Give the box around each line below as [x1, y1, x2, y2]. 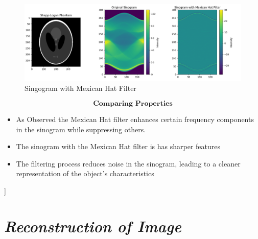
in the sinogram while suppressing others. [16, 124, 146, 134]
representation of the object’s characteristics [16, 168, 154, 179]
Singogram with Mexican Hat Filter [25, 83, 136, 93]
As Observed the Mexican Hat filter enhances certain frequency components [16, 113, 254, 124]
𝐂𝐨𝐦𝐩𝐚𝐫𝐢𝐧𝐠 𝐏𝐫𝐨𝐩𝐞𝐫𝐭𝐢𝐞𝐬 [93, 100, 173, 107]
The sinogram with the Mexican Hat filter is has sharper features [16, 141, 220, 152]
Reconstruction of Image [4, 215, 181, 236]
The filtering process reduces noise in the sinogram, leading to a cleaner [16, 158, 241, 169]
